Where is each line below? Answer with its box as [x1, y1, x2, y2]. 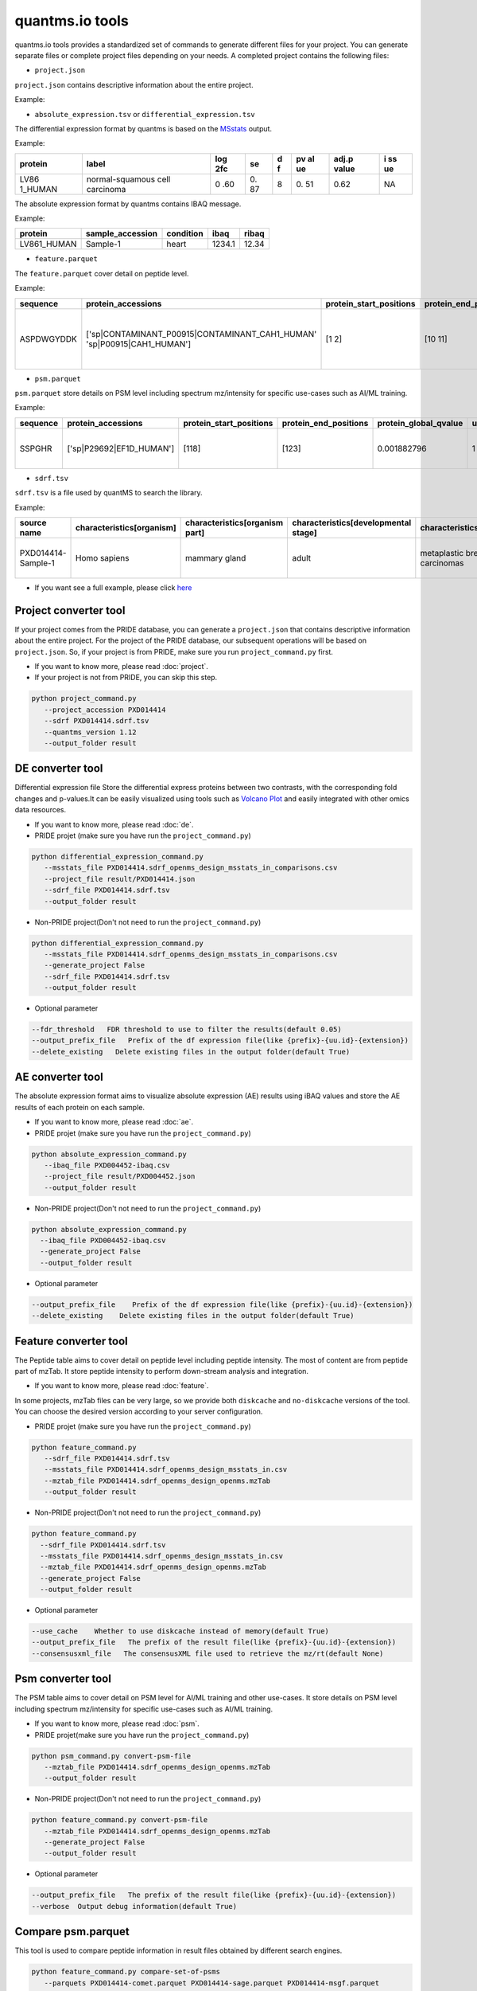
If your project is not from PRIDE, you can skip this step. [34, 673, 218, 683]
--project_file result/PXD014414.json [44, 874, 196, 883]
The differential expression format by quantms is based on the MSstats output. [14, 123, 273, 133]
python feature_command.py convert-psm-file [31, 1816, 208, 1825]
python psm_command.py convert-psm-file [31, 1751, 191, 1760]
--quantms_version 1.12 [44, 727, 137, 737]
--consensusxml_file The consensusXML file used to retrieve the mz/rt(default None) [31, 1649, 384, 1658]
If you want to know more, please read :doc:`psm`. [34, 1719, 200, 1728]
